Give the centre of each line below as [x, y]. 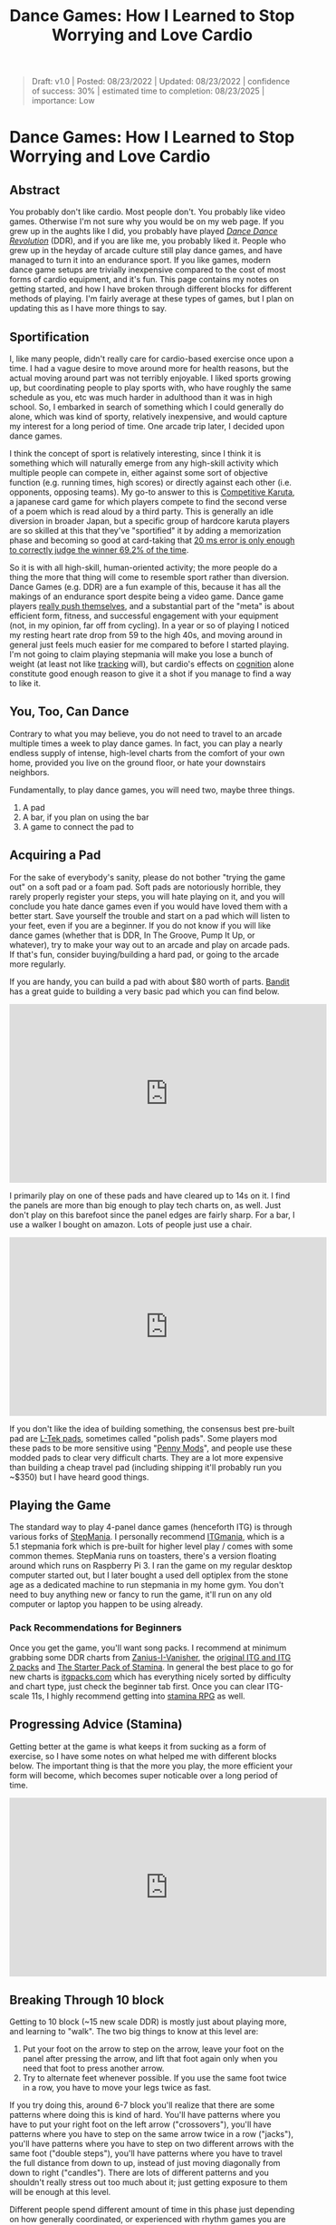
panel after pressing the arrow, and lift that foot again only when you [150, 2059]
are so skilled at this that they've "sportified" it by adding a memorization [145, 531]
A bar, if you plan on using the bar [86, 817]
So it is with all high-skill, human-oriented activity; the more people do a [144, 567]
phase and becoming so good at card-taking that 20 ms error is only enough [152, 540]
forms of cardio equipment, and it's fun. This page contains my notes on [144, 280]
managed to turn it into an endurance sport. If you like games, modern [140, 261]
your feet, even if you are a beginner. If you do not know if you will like [140, 925]
